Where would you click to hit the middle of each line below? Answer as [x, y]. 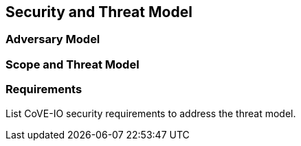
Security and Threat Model [99, 12]
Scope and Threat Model [73, 64]
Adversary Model [53, 39]
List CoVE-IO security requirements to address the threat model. [151, 113]
